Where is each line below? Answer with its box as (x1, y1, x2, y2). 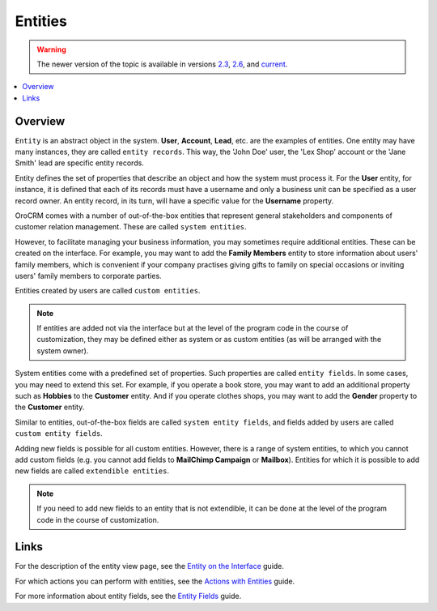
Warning (36, 45, 66, 54)
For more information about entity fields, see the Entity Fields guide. (15, 592, 242, 601)
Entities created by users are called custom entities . (15, 286, 201, 296)
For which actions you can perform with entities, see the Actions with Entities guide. (15, 576, 295, 586)
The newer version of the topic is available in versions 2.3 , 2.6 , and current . (36, 59, 288, 69)
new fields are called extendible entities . (15, 466, 170, 476)
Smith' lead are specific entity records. (15, 158, 145, 168)
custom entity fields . (15, 429, 103, 438)
